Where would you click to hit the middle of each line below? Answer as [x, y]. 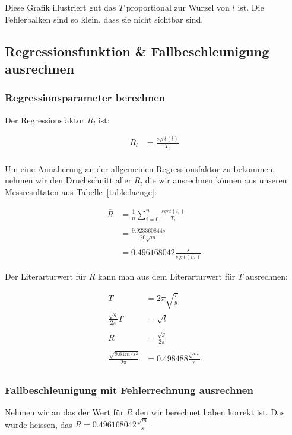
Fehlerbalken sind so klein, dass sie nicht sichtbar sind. [104, 19]
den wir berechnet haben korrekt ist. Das [210, 412]
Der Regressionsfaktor [45, 120]
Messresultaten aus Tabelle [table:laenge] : [81, 191]
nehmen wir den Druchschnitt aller [68, 180]
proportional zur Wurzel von [178, 7]
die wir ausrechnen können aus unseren [216, 180]
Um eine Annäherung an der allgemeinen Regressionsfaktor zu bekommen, [140, 168]
